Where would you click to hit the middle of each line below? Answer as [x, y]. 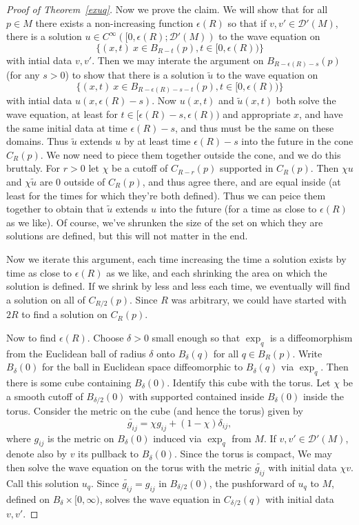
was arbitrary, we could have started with [259, 299]
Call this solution [43, 483]
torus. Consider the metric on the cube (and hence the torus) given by [155, 410]
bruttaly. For [33, 168]
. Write [307, 353]
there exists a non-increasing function [114, 22]
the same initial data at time [67, 127]
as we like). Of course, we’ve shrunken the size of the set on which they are [165, 222]
